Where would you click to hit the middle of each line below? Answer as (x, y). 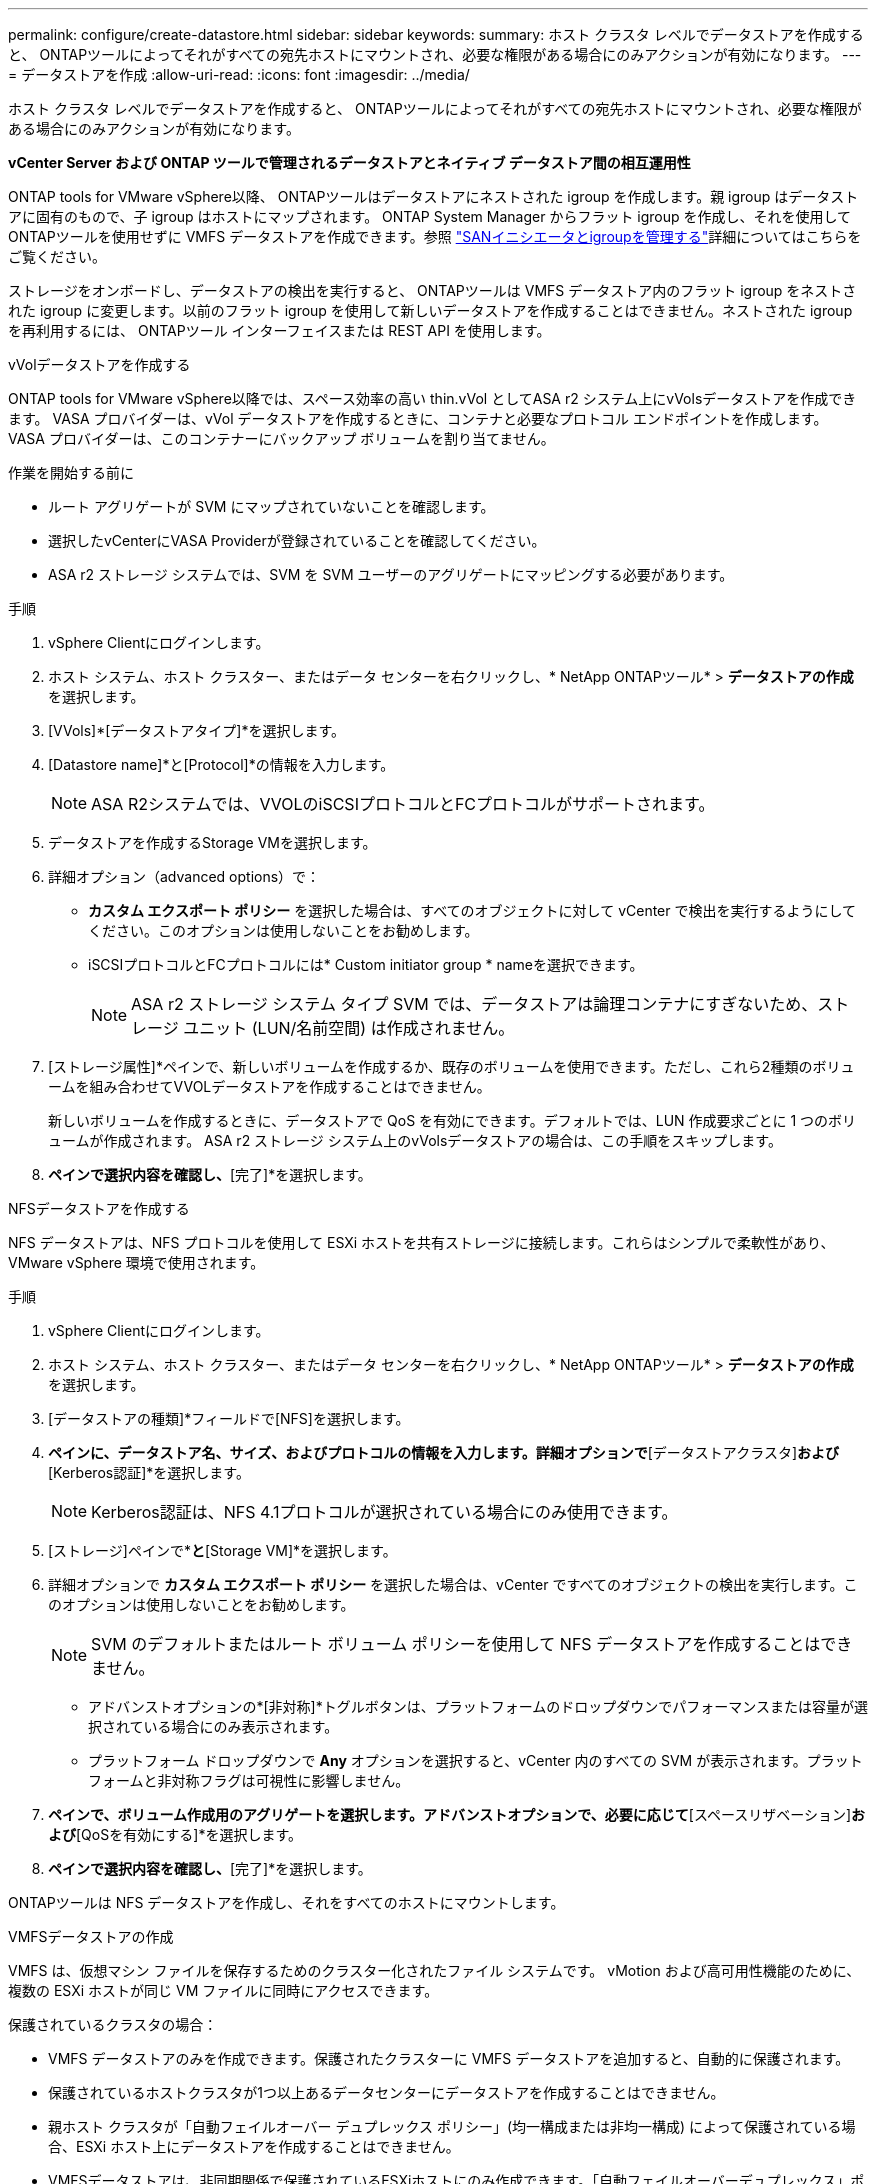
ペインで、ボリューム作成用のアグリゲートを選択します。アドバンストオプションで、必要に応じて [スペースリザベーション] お (457, 1814)
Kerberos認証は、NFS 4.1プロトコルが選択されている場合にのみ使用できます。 (384, 1512)
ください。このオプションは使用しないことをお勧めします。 (283, 930)
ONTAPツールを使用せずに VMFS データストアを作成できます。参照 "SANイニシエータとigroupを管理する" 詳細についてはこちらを (435, 236)
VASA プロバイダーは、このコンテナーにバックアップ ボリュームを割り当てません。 (281, 438)
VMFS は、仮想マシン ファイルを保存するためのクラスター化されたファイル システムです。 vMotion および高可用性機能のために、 (434, 1970)
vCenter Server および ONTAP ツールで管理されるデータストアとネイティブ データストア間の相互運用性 (349, 162)
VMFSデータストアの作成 (91, 1936)
